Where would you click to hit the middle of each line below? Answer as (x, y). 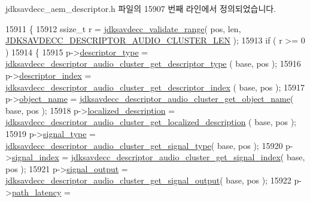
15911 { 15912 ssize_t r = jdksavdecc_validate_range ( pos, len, (123, 28)
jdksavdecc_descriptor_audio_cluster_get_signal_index (176, 157)
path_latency (37, 192)
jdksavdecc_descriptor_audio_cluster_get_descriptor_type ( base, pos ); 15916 (153, 63)
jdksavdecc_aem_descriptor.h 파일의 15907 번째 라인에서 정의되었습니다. (141, 8)
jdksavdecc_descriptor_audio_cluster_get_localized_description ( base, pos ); (151, 122)
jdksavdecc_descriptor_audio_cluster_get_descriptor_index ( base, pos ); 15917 (155, 87)
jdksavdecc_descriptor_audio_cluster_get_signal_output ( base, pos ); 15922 (148, 180)
